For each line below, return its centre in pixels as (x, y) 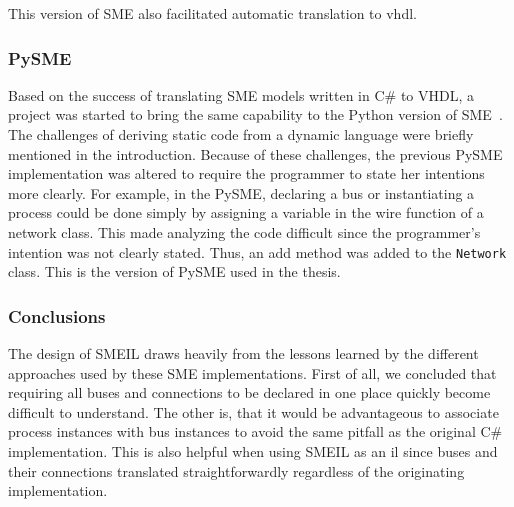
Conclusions (57, 315)
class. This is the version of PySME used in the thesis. (174, 271)
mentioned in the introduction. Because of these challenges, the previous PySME (255, 153)
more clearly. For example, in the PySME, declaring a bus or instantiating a (241, 192)
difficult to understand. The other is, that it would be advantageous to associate (253, 411)
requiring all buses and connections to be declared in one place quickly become (249, 392)
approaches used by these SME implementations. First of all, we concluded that (252, 372)
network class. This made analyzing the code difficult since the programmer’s (244, 231)
